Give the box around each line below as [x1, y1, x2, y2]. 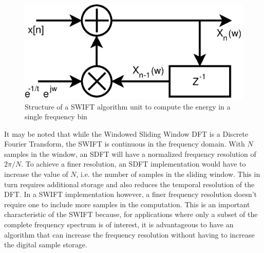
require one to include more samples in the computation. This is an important [4, 198, 250, 209]
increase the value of [4, 169, 68, 179]
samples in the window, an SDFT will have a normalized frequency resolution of [4, 148, 256, 159]
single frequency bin [25, 111, 87, 122]
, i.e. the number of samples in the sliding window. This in [76, 169, 260, 179]
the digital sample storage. [4, 239, 87, 250]
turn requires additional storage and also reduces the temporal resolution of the [4, 178, 255, 189]
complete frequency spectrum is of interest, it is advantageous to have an [4, 219, 234, 230]
